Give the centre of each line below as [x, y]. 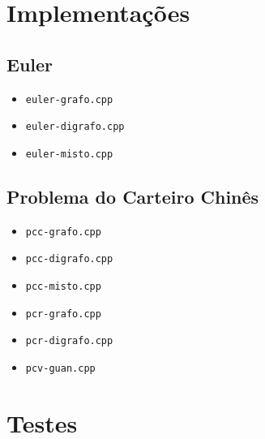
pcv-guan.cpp [60, 369]
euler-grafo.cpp [69, 99]
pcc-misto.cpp [63, 287]
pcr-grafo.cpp [63, 314]
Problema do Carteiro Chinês [133, 196]
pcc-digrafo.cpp [69, 259]
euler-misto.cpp [69, 154]
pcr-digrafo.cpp [69, 341]
